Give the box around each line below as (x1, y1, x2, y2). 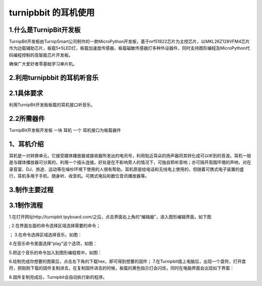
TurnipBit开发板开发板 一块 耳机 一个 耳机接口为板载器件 (9, 127, 121, 133)
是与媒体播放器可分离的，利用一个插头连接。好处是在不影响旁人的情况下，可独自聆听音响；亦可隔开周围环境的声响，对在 (9, 159, 251, 165)
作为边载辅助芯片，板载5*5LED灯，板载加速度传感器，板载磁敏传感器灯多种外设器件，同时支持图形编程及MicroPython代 (9, 45, 250, 51)
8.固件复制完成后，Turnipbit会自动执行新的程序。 (9, 274, 107, 280)
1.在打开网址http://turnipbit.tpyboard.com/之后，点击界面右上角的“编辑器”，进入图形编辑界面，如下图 (9, 214, 212, 220)
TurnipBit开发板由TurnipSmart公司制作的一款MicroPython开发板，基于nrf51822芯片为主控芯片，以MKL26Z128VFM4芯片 (9, 39, 250, 45)
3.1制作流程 (9, 201, 43, 209)
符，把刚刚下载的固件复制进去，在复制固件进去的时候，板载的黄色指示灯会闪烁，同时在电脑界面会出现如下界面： (9, 265, 234, 271)
